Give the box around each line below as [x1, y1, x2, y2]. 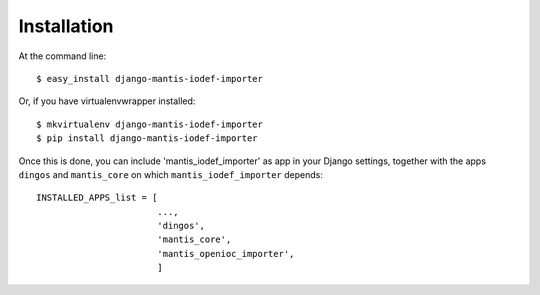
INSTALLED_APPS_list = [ [36, 192, 158, 204]
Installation [18, 15, 114, 37]
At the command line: [18, 50, 107, 62]
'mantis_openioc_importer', [156, 248, 295, 259]
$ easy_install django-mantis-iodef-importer [36, 73, 264, 84]
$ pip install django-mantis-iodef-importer [36, 133, 259, 144]
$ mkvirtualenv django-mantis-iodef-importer [36, 118, 264, 130]
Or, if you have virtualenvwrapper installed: [18, 95, 196, 107]
